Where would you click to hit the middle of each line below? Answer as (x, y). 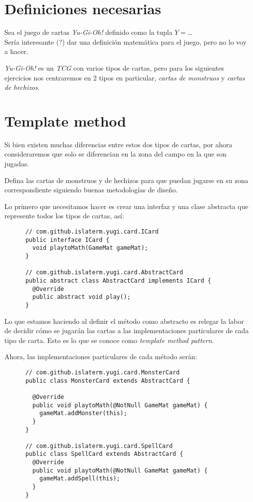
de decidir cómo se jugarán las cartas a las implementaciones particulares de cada (127, 330)
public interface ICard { (67, 240)
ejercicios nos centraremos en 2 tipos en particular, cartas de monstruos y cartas (125, 77)
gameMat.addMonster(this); (83, 413)
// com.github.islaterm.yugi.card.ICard (92, 231)
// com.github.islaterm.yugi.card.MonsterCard (102, 372)
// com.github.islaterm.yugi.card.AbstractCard (104, 273)
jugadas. (17, 163)
